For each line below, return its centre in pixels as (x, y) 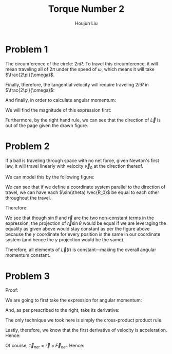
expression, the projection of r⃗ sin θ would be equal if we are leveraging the (86, 223)
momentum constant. (28, 255)
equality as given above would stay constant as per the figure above (78, 229)
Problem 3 (28, 276)
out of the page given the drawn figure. (47, 125)
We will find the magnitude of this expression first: (58, 110)
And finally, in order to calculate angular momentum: (61, 100)
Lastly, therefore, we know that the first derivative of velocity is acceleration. (86, 330)
